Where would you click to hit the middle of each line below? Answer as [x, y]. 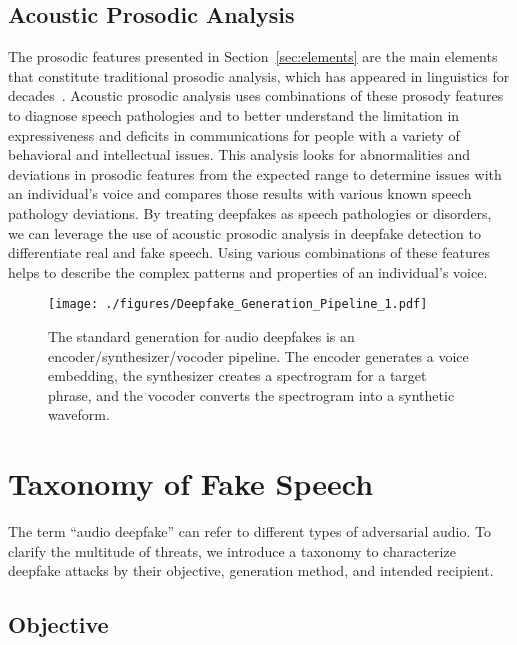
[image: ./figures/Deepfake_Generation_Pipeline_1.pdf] [238, 304]
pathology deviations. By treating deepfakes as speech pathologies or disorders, [250, 212]
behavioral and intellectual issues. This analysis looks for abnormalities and [239, 154]
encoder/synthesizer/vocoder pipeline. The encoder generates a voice [258, 355]
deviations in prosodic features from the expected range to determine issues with [255, 173]
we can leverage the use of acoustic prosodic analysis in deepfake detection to [244, 232]
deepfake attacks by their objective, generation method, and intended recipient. [251, 570]
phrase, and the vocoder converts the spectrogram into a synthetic [251, 394]
